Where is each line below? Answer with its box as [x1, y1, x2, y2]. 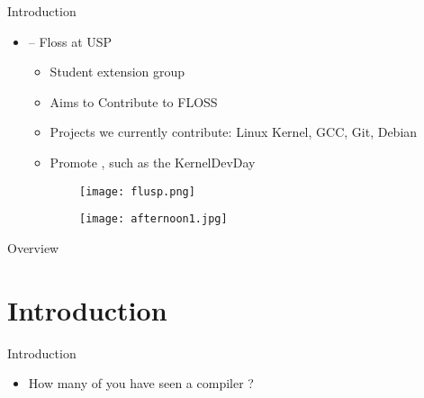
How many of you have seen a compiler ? [28, 374, 254, 393]
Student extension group [50, 62, 185, 81]
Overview [7, 238, 59, 257]
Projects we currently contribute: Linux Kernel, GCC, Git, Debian [50, 122, 418, 141]
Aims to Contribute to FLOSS [50, 92, 218, 111]
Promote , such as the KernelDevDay [50, 152, 256, 171]
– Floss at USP [28, 32, 113, 50]
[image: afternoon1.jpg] [79, 213, 228, 226]
